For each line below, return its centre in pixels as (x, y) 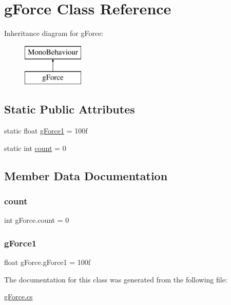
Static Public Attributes (70, 109)
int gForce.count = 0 (37, 220)
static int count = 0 (35, 148)
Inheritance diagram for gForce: (54, 33)
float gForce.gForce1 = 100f (47, 262)
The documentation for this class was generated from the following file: (116, 279)
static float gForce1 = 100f (46, 131)
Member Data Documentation (86, 175)
